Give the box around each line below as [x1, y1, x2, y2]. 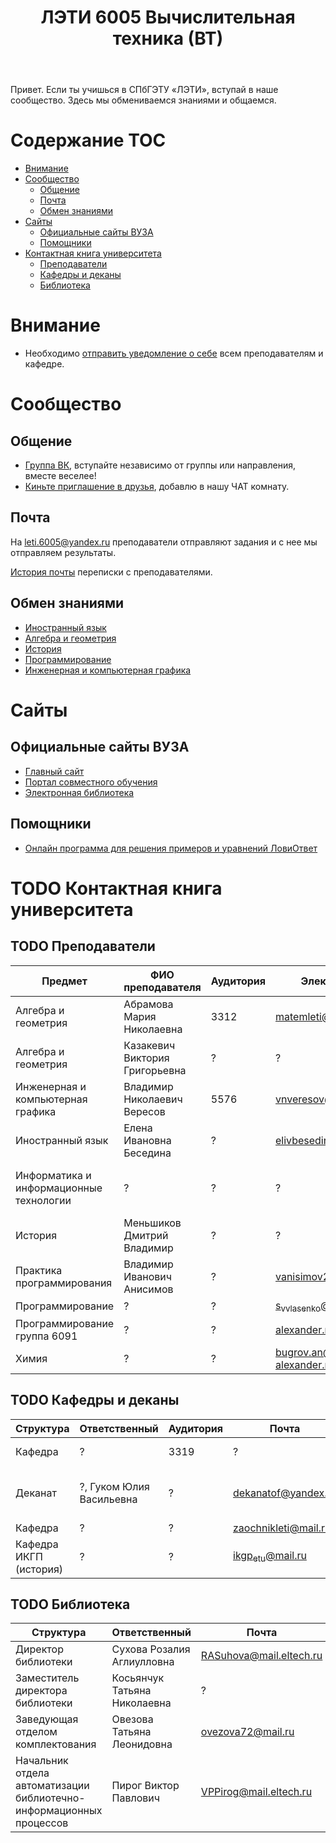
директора [15, 1684, 68, 1698]
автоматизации [15, 1779, 90, 1793]
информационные [15, 1181, 103, 1195]
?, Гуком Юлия [79, 1479, 150, 1493]
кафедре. [24, 358, 65, 370]
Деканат [15, 1486, 57, 1500]
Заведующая [15, 1712, 79, 1726]
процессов [15, 1816, 69, 1830]
